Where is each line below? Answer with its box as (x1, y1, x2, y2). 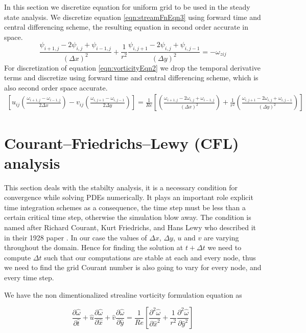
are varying (203, 232, 239, 242)
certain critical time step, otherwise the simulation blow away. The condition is (4, 212, 251, 223)
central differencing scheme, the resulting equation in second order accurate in (4, 21, 249, 32)
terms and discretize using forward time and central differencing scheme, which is (4, 72, 258, 83)
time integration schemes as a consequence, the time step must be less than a (4, 202, 246, 212)
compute (4, 252, 31, 262)
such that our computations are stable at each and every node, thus (44, 252, 256, 262)
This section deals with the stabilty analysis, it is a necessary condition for (4, 182, 238, 192)
